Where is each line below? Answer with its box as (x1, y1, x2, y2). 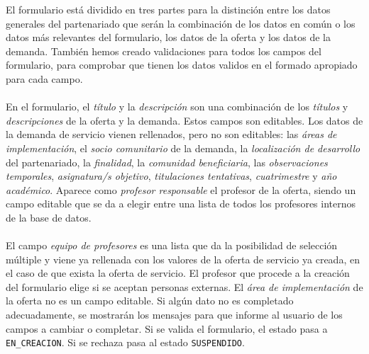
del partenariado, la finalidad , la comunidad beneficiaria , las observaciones (6, 154, 328, 169)
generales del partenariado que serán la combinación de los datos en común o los (6, 16, 356, 30)
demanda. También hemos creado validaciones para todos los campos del (6, 43, 321, 58)
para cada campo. (6, 71, 83, 86)
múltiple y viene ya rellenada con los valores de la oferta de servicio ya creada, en (6, 251, 360, 266)
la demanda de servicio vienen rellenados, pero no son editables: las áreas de (6, 127, 337, 142)
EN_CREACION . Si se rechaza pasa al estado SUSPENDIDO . (6, 335, 245, 350)
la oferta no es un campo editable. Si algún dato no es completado (6, 293, 294, 308)
